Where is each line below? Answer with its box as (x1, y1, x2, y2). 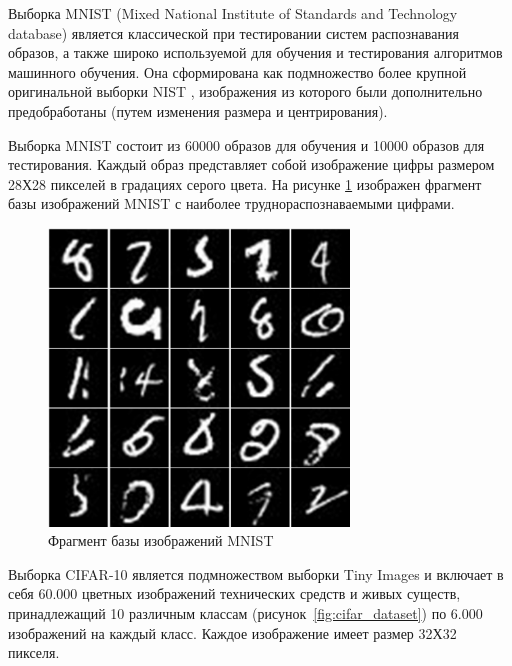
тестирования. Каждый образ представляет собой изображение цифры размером (8, 154, 495, 175)
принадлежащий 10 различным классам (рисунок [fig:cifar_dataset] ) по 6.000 (8, 602, 483, 623)
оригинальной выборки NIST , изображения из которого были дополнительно (8, 81, 483, 102)
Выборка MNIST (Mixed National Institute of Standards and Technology (8, 3, 458, 23)
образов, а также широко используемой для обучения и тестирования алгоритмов (8, 42, 503, 63)
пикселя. (8, 642, 60, 663)
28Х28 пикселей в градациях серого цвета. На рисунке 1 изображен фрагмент (8, 173, 482, 194)
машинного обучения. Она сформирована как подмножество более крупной (8, 61, 467, 82)
